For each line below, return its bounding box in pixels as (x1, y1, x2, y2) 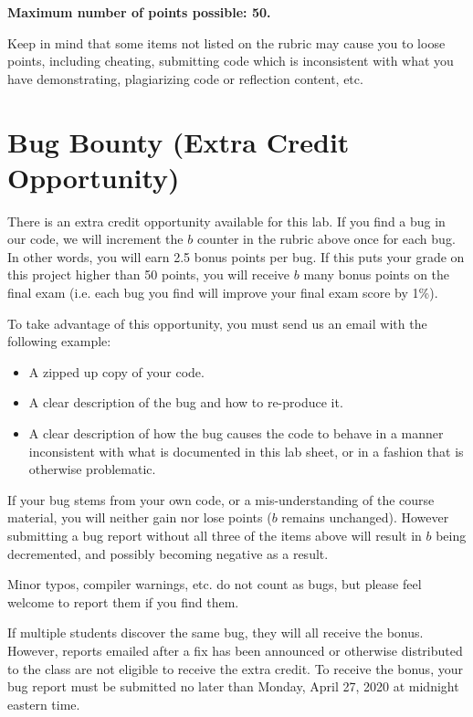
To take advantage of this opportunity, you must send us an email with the (7, 313, 427, 332)
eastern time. (7, 694, 80, 713)
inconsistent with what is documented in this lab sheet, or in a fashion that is (28, 441, 464, 460)
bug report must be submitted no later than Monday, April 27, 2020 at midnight (7, 677, 459, 696)
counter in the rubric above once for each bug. (196, 229, 456, 248)
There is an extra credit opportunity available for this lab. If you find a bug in (7, 211, 446, 230)
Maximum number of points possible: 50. (7, 3, 271, 21)
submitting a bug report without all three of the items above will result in (7, 526, 422, 544)
